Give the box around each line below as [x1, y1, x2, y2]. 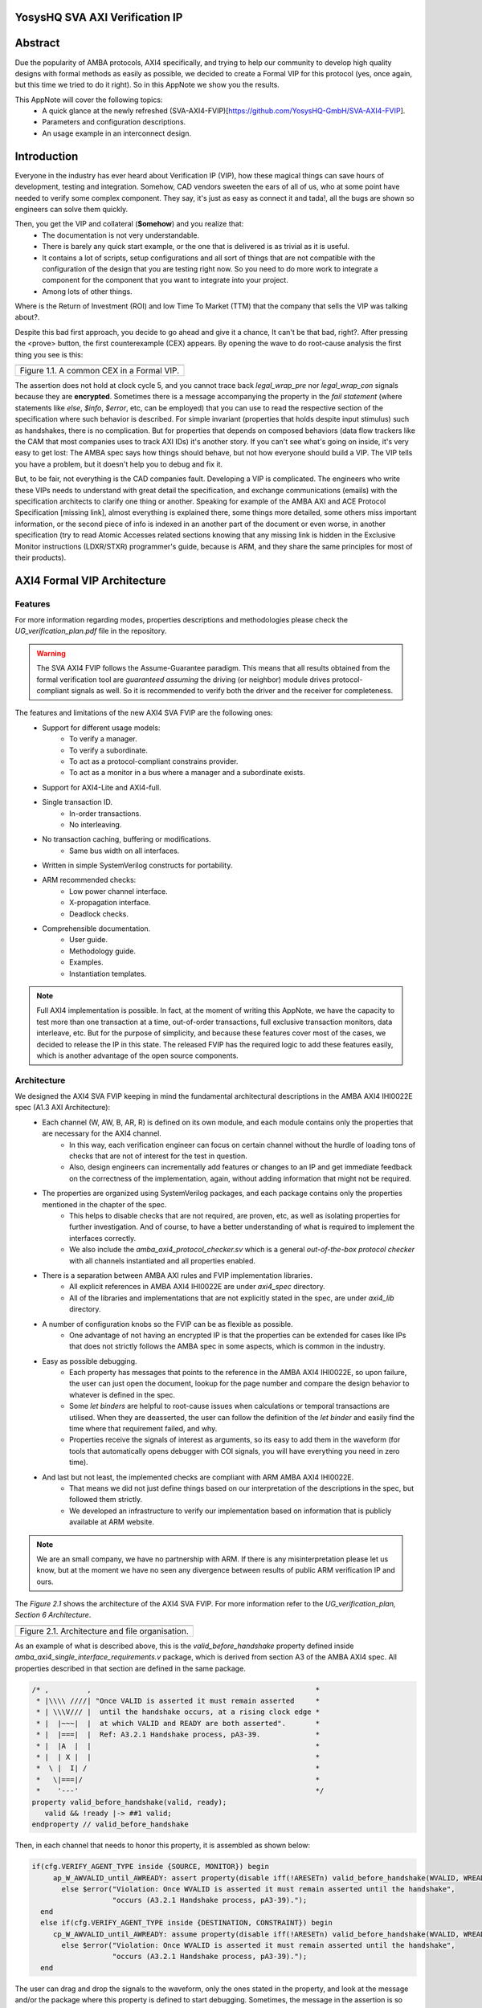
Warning [36, 648, 66, 658]
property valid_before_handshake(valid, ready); [31, 1798, 227, 1806]
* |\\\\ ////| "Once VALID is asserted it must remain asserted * [36, 1696, 321, 1706]
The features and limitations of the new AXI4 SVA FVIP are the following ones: [14, 708, 273, 718]
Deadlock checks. [69, 908, 129, 919]
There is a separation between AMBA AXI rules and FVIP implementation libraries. [42, 1270, 313, 1280]
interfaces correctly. [69, 1233, 137, 1243]
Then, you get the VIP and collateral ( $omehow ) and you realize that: [14, 219, 244, 229]
